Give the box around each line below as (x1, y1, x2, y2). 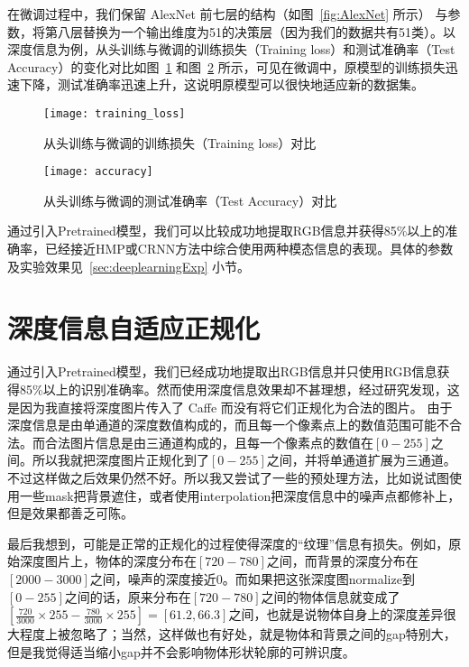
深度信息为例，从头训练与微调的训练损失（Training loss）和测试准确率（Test (7, 40, 455, 59)
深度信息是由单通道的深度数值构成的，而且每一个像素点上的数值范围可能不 (7, 415, 449, 434)
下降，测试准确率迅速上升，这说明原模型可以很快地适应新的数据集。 (19, 75, 424, 94)
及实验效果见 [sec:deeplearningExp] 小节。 (7, 256, 251, 275)
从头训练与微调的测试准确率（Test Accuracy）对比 (43, 190, 337, 209)
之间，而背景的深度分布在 (266, 551, 418, 570)
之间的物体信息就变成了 (261, 587, 400, 606)
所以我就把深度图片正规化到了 (32, 450, 209, 469)
